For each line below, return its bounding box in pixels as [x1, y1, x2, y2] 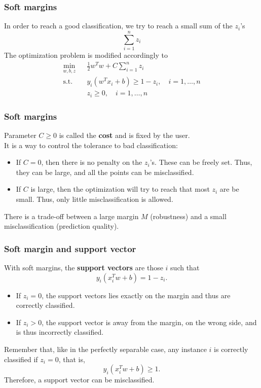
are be [219, 184, 239, 194]
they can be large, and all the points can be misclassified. [16, 166, 194, 177]
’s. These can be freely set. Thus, [150, 157, 252, 167]
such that [170, 262, 200, 272]
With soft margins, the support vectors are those [4, 262, 163, 272]
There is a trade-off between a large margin [4, 210, 139, 221]
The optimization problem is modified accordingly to [4, 49, 168, 60]
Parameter [4, 130, 36, 140]
